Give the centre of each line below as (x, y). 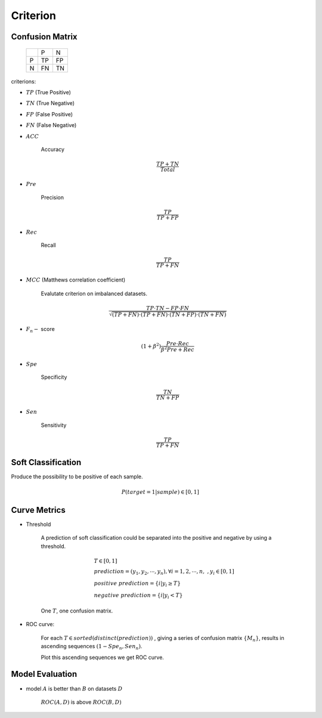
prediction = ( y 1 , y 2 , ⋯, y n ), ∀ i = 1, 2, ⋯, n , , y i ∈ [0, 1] (164, 572)
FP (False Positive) (49, 114)
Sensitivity (54, 425)
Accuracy (53, 150)
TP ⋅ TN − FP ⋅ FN (168, 308)
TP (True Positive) (49, 92)
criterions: (24, 81)
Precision (52, 197)
